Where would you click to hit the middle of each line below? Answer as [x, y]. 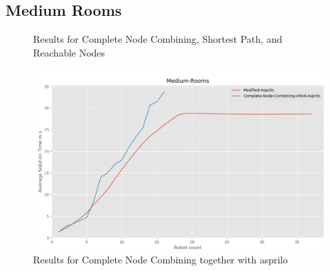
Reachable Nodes [69, 52]
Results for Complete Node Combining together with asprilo [161, 260]
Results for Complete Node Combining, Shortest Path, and [158, 39]
